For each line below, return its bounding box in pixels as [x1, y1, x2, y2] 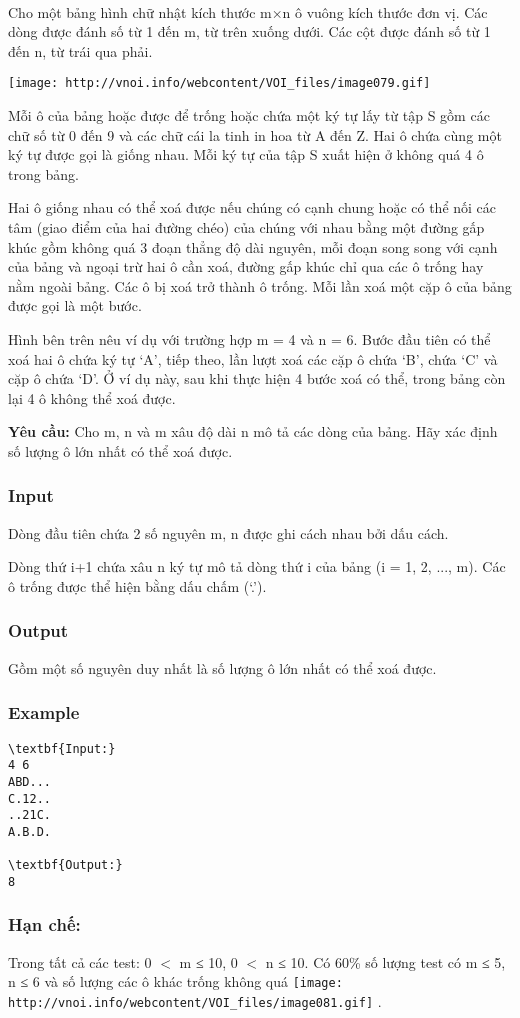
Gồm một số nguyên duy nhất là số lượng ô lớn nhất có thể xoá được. [8, 657, 437, 678]
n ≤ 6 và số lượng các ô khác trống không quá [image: [8, 971, 343, 992]
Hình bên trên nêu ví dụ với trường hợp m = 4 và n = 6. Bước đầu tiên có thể [8, 328, 491, 349]
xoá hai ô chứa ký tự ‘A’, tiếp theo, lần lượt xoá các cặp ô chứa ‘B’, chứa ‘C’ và [8, 348, 498, 369]
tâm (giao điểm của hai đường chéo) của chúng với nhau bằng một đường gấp [8, 217, 485, 237]
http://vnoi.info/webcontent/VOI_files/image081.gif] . [8, 990, 382, 1011]
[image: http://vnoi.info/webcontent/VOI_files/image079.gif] [8, 76, 431, 91]
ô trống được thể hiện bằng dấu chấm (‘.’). [8, 575, 267, 596]
